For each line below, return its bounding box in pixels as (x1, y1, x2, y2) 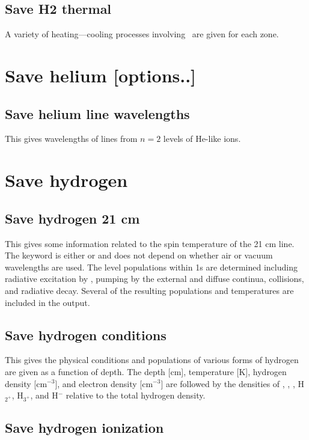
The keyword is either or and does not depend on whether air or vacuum (5, 249, 273, 261)
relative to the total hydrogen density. (66, 389, 206, 402)
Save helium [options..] (5, 63, 197, 87)
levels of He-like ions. (163, 132, 241, 145)
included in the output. (5, 296, 90, 308)
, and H (30, 389, 58, 402)
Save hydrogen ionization (5, 418, 164, 437)
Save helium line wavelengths (5, 104, 190, 123)
